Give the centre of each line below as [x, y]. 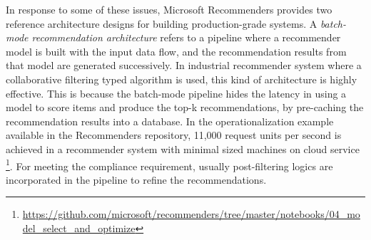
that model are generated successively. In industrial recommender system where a [184, 65]
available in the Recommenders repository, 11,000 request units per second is [174, 135]
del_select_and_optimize [79, 228]
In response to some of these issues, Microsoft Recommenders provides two [169, 9]
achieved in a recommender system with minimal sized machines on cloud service [183, 148]
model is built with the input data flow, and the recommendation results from [176, 51]
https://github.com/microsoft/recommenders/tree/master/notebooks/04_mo [191, 214]
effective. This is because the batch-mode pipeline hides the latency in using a [176, 93]
